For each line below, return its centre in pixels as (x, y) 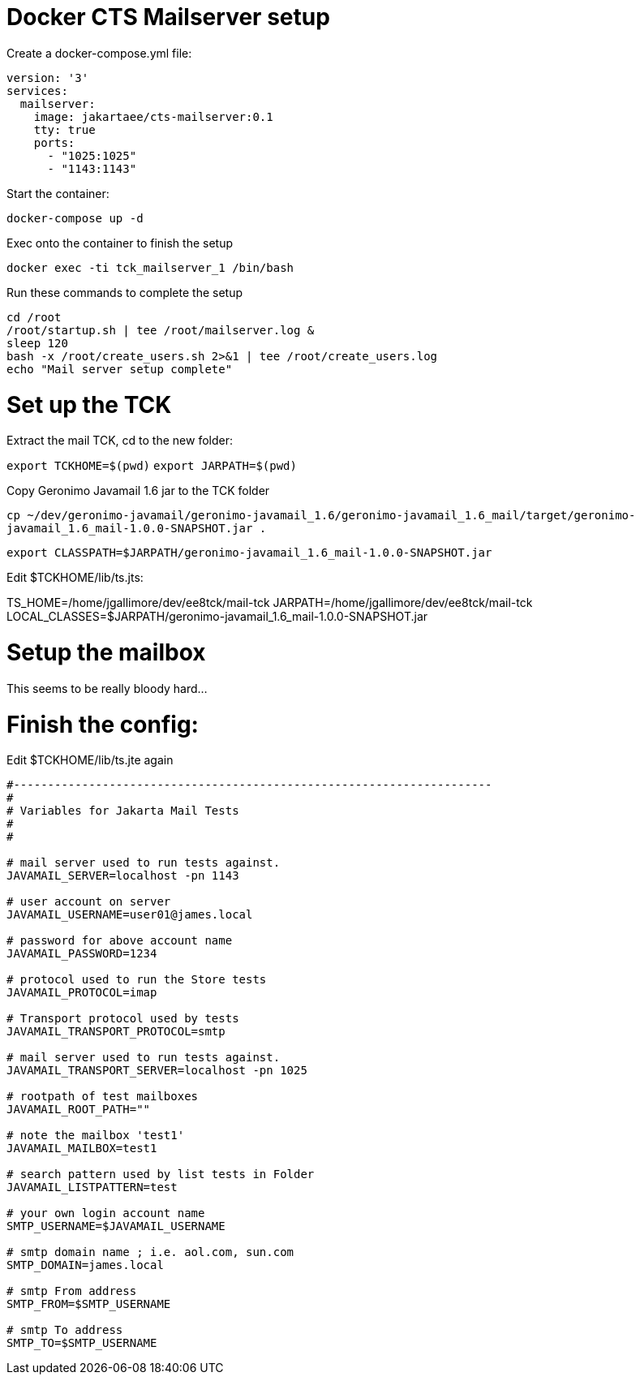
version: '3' (48, 77)
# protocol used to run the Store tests (137, 980)
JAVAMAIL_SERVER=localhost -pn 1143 (123, 876)
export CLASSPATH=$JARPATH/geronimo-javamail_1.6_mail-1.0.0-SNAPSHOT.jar (249, 553)
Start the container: (58, 193)
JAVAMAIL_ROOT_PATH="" (79, 1110)
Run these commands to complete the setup (125, 292)
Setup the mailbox (106, 652)
